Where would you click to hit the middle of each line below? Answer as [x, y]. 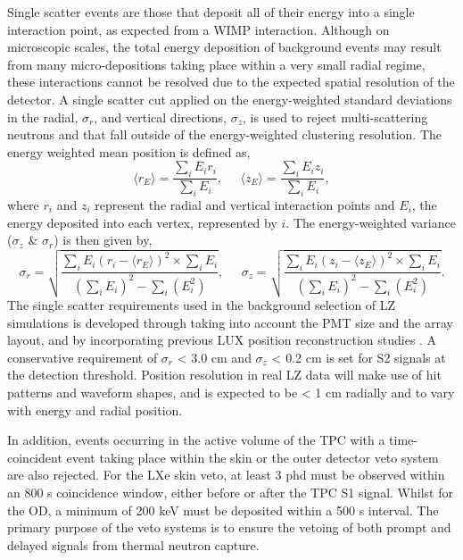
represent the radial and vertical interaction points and [245, 204]
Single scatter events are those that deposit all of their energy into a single [211, 12]
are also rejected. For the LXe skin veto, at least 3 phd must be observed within [226, 475]
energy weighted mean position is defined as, [129, 151]
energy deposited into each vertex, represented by [142, 222]
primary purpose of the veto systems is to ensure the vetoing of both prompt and [229, 527]
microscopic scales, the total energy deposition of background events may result [224, 47]
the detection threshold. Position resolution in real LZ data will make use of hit [224, 375]
